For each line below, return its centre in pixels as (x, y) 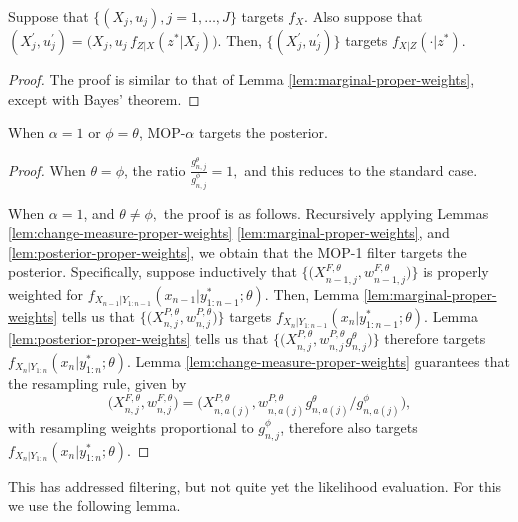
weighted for (46, 293)
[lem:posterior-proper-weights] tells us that (138, 338)
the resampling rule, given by (97, 382)
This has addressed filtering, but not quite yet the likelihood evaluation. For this (255, 485)
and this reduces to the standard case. (361, 169)
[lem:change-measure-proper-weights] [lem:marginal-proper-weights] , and (229, 232)
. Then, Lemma (312, 293)
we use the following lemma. (94, 505)
